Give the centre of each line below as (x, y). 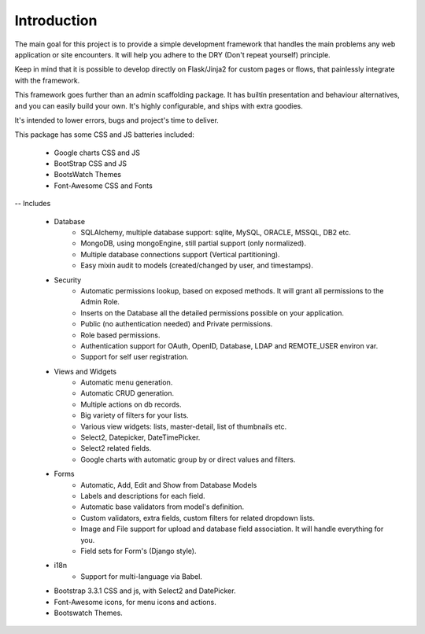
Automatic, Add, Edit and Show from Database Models (169, 485)
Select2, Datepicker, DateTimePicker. (140, 437)
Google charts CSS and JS (97, 153)
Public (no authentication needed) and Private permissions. (177, 324)
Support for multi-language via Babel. (141, 576)
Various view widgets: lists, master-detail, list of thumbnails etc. (184, 426)
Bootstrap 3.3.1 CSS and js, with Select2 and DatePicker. (145, 591)
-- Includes (33, 204)
